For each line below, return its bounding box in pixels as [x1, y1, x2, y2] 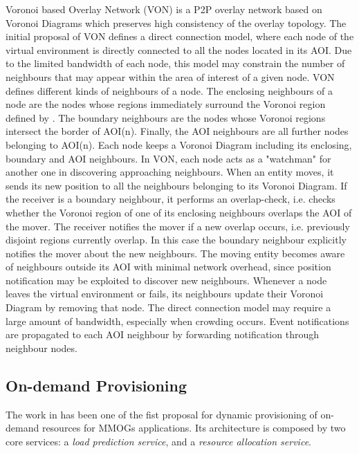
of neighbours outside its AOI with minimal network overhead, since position [6, 259, 331, 274]
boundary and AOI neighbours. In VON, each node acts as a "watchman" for [6, 151, 331, 165]
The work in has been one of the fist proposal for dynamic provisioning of [6, 407, 317, 421]
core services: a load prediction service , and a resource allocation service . [6, 434, 311, 448]
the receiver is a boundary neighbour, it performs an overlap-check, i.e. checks [6, 192, 335, 206]
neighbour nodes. [6, 340, 77, 355]
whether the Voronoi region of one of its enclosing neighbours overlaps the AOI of [6, 205, 352, 219]
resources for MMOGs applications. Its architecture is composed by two [42, 420, 346, 435]
